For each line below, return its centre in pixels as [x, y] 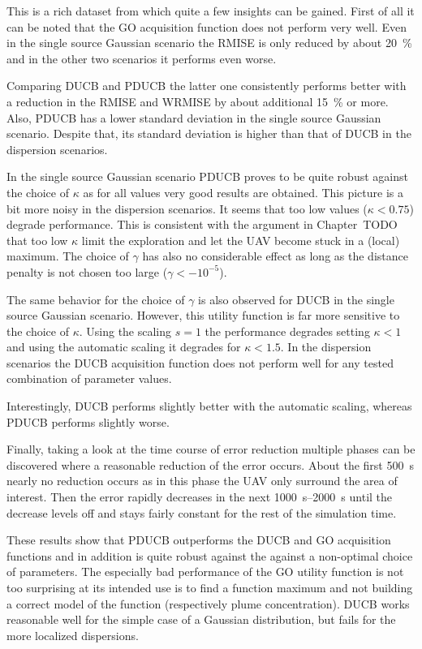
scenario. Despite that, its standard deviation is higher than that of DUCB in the [209, 133]
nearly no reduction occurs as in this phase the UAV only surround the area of [202, 481]
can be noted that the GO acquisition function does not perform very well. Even [207, 26]
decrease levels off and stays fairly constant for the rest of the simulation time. [202, 512]
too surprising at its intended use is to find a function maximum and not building [210, 587]
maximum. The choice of [68, 256]
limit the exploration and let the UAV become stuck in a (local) [241, 240]
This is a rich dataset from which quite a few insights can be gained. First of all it [211, 11]
